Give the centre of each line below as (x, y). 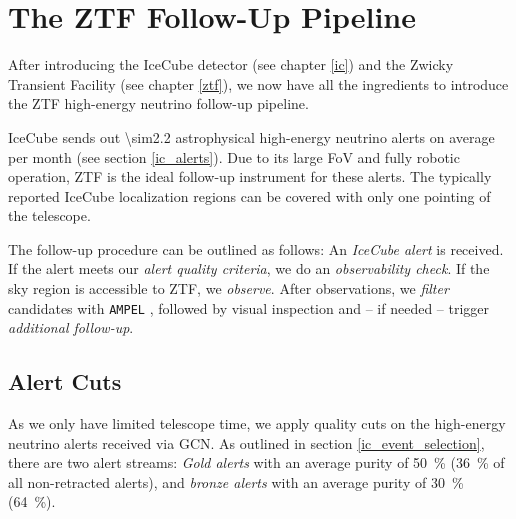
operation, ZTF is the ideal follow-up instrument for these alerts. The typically (250, 176)
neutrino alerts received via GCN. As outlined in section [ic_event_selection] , (246, 442)
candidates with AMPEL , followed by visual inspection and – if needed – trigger (249, 307)
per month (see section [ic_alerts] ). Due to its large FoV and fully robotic (234, 156)
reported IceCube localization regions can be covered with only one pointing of (249, 195)
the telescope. (49, 215)
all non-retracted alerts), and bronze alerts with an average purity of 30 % (236, 481)
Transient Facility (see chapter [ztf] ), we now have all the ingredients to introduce (258, 83)
